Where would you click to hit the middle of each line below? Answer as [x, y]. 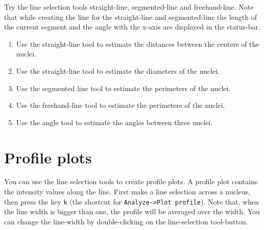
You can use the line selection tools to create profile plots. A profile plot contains [131, 181]
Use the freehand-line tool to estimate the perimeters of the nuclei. [121, 105]
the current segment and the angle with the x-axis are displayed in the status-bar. [132, 27]
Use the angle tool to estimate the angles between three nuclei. [114, 122]
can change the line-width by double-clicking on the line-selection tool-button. [126, 221]
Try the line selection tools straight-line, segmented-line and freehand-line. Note [129, 7]
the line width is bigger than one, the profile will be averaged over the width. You [132, 211]
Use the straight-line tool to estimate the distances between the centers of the [138, 44]
